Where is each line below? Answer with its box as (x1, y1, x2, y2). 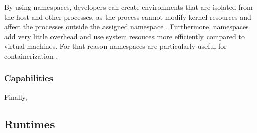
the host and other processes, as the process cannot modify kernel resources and (4, 11, 251, 22)
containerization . (4, 50, 58, 61)
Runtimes (4, 116, 55, 131)
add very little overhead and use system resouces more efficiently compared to (4, 31, 245, 41)
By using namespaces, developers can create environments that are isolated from (4, 2, 253, 12)
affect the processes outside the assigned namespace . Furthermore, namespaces (4, 21, 249, 32)
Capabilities (4, 72, 54, 84)
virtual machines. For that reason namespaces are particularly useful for (4, 41, 227, 51)
